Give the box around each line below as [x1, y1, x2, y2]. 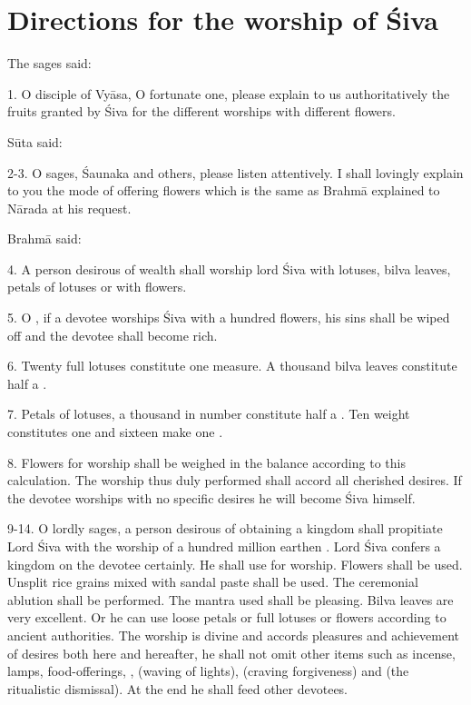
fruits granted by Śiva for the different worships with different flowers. [7, 102, 396, 121]
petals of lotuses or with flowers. [7, 277, 187, 296]
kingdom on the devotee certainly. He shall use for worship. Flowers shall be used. [7, 554, 463, 573]
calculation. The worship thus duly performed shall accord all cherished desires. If [7, 471, 462, 490]
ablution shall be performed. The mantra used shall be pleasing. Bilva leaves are [7, 590, 454, 609]
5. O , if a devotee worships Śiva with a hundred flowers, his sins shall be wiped [7, 308, 450, 327]
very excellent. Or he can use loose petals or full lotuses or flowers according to [7, 608, 446, 627]
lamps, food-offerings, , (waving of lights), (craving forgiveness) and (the [7, 661, 409, 680]
